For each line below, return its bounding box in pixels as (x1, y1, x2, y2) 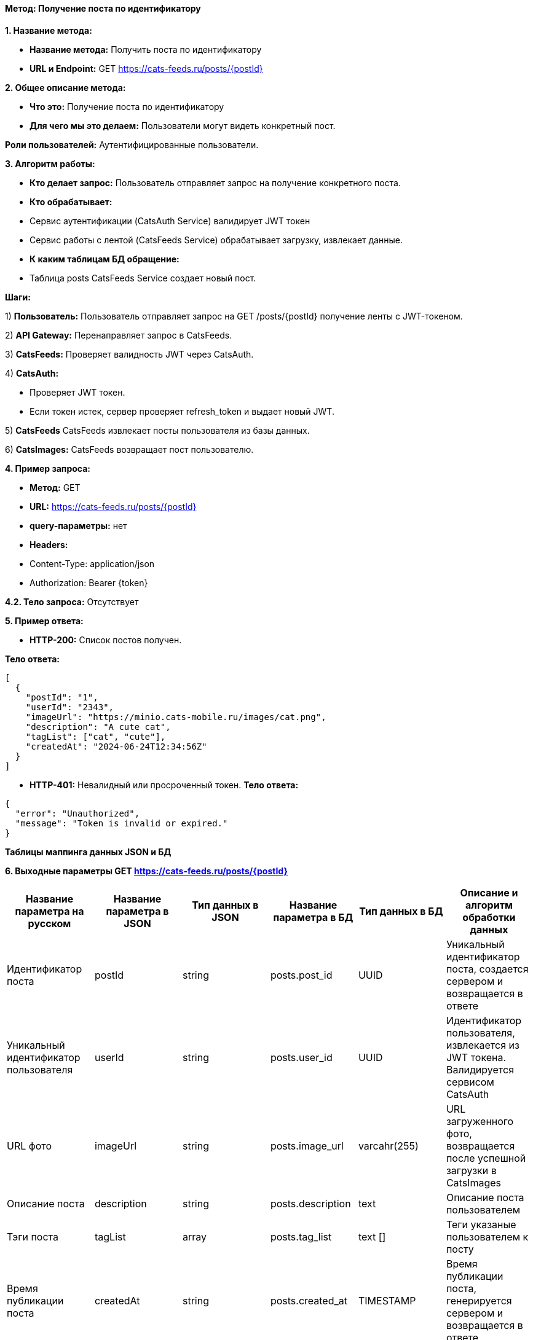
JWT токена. (446, 1051, 507, 1064)
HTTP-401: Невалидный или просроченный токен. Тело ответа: (30, 779, 299, 790)
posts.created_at (270, 1294, 348, 1307)
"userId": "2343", (25, 702, 114, 712)
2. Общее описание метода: (5, 82, 126, 93)
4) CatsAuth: (5, 367, 59, 378)
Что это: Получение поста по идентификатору (30, 101, 224, 112)
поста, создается (446, 962, 529, 975)
